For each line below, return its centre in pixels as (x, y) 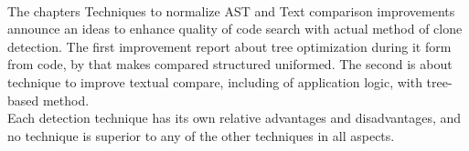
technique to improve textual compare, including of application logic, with (215, 81)
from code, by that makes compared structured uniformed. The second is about (230, 64)
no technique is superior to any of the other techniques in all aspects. (201, 135)
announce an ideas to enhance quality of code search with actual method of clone (235, 29)
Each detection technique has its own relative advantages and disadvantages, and (234, 118)
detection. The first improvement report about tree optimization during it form (229, 46)
